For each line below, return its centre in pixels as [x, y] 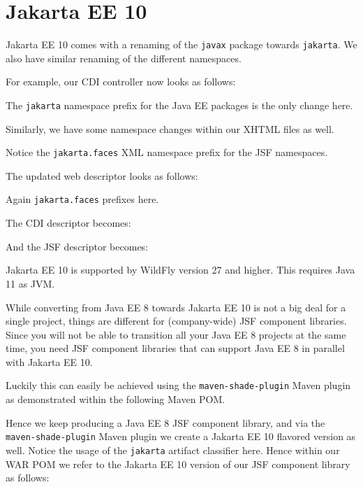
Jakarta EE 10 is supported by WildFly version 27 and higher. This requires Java [180, 270]
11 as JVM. [30, 283]
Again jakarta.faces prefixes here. [82, 199]
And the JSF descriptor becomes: [77, 246]
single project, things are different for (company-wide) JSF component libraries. [176, 321]
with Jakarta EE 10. [49, 361]
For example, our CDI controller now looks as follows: [121, 82]
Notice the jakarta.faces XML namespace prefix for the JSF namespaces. [167, 152]
